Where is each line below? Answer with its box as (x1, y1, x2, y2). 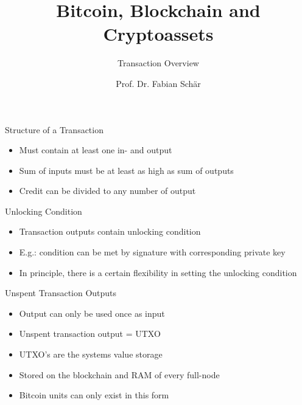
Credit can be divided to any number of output (19, 184, 196, 197)
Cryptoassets (103, 21, 214, 46)
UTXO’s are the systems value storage (19, 348, 163, 361)
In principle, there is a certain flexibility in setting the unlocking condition (19, 266, 297, 279)
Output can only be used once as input (19, 306, 165, 319)
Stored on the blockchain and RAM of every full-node (19, 368, 220, 381)
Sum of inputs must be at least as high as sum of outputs (19, 164, 234, 176)
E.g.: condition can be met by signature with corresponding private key (19, 246, 286, 258)
